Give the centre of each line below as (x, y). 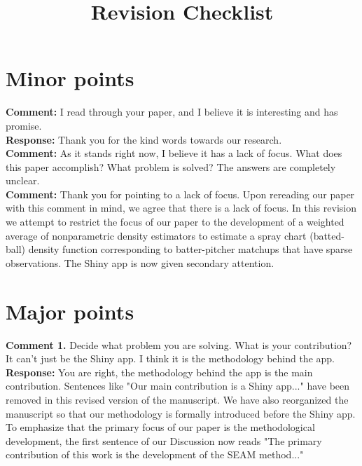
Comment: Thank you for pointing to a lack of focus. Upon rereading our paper (180, 194)
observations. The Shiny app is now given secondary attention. (140, 262)
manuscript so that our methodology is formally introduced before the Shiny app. (181, 413)
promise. (24, 125)
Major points (70, 311)
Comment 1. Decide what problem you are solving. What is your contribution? (179, 344)
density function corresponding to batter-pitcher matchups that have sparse (190, 249)
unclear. (23, 180)
